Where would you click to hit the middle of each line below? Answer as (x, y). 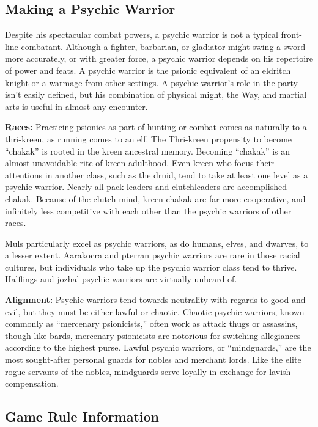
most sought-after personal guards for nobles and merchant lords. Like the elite (153, 359)
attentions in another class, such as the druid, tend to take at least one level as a (157, 174)
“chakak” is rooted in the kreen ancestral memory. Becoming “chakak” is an (148, 151)
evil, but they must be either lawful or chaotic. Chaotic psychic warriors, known (155, 311)
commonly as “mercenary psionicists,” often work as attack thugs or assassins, (151, 323)
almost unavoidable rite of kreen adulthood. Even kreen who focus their (139, 163)
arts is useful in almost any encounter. (76, 106)
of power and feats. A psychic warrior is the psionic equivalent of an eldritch (148, 70)
